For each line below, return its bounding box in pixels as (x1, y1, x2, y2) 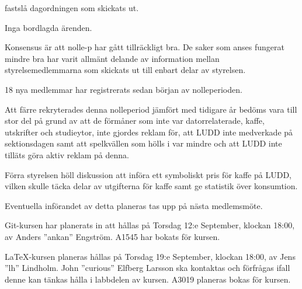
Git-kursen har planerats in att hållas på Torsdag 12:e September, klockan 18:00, (5, 219, 295, 231)
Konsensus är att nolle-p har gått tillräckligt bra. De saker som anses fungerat (5, 41, 284, 53)
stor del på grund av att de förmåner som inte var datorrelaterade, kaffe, (5, 114, 265, 127)
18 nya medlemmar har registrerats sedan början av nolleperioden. (5, 83, 242, 95)
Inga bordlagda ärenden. (5, 21, 92, 33)
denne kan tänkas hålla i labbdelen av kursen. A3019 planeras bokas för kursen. (5, 273, 291, 285)
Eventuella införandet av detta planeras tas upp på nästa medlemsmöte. (5, 199, 263, 211)
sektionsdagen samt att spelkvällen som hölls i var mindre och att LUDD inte (5, 137, 282, 149)
